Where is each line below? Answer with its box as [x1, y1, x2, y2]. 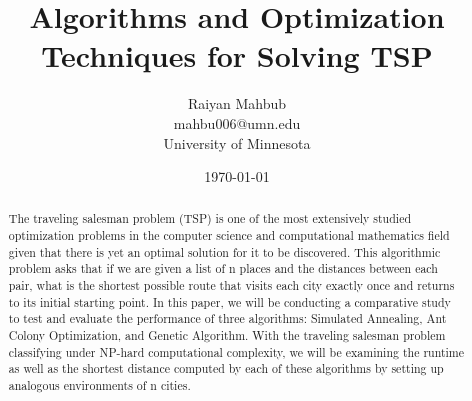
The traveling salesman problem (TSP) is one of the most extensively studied [8, 210, 412, 227]
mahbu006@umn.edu [173, 112, 301, 133]
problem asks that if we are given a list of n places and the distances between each [8, 260, 438, 277]
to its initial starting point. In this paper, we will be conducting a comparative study [8, 293, 451, 310]
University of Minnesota [163, 132, 311, 153]
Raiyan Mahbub [187, 93, 287, 114]
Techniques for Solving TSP [41, 35, 433, 76]
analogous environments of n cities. [8, 377, 191, 394]
